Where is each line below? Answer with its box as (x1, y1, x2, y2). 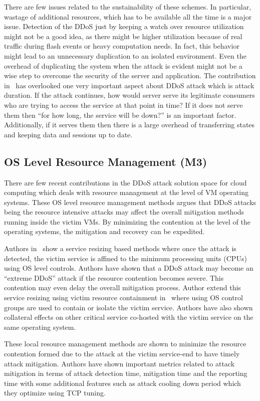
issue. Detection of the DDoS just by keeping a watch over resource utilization (4, 21, 244, 32)
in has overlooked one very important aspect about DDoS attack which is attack (4, 80, 254, 90)
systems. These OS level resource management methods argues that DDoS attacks (4, 196, 256, 207)
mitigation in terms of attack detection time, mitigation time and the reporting (4, 368, 247, 378)
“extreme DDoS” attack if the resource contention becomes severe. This (4, 272, 224, 283)
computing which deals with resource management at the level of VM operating (4, 187, 248, 197)
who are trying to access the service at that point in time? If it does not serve (4, 99, 243, 110)
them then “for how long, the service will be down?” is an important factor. (4, 109, 236, 120)
